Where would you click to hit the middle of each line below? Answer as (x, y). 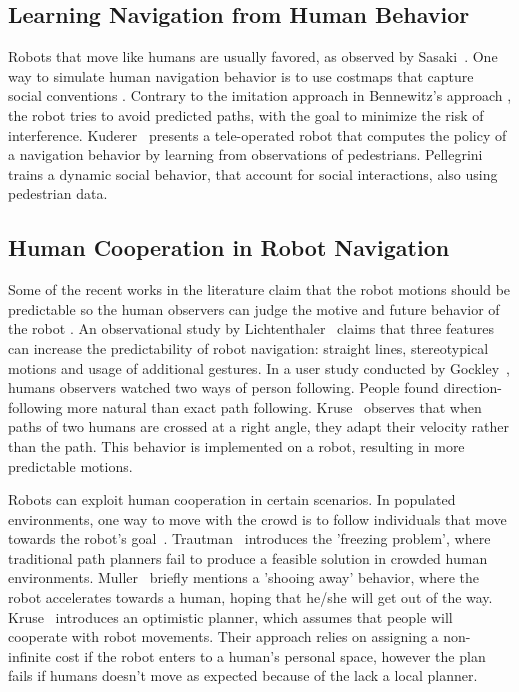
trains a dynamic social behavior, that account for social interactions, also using (253, 173)
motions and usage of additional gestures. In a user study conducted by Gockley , (259, 367)
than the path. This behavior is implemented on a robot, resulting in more (236, 445)
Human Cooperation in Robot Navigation (229, 247)
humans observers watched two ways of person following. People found (223, 387)
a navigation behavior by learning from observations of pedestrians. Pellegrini (245, 154)
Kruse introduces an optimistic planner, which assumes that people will (230, 616)
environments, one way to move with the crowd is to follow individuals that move (257, 518)
